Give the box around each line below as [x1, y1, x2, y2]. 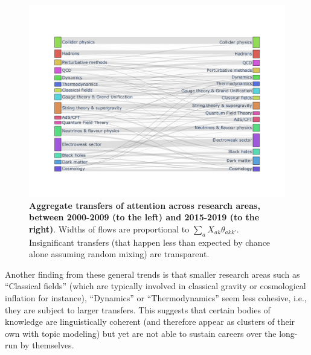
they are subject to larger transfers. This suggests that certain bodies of [5, 303, 271, 316]
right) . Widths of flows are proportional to [29, 222, 190, 235]
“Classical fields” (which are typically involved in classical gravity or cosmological [5, 280, 306, 292]
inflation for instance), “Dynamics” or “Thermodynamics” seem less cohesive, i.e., [5, 291, 307, 304]
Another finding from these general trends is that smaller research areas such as [5, 267, 300, 280]
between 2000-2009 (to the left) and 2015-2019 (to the [29, 211, 260, 223]
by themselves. [20, 339, 74, 351]
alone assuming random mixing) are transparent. [29, 248, 210, 260]
